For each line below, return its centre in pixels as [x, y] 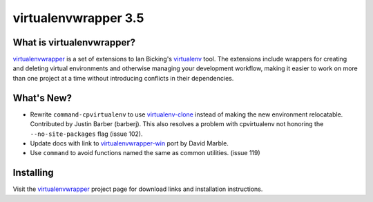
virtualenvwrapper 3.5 [78, 18]
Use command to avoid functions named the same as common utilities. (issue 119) [145, 153]
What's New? [42, 98]
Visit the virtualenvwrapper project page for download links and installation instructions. [138, 189]
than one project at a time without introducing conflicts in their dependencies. [123, 78]
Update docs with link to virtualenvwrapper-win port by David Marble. [130, 143]
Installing [34, 173]
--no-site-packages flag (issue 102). [86, 134]
